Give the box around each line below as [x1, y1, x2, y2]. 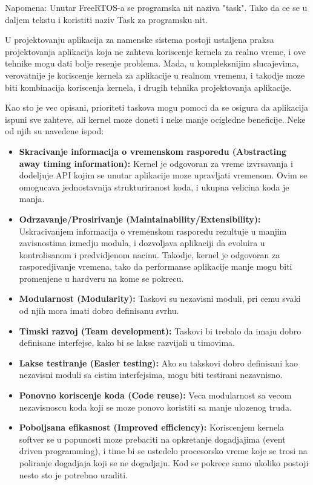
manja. [19, 192, 45, 205]
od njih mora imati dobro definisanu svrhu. [19, 304, 179, 317]
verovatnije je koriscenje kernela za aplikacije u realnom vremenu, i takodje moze [5, 68, 305, 81]
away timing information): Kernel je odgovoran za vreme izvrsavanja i [19, 157, 293, 169]
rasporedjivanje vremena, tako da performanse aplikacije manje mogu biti [19, 260, 292, 273]
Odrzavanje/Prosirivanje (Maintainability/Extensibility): [19, 212, 261, 225]
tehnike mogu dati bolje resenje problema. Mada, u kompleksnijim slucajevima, [5, 57, 299, 70]
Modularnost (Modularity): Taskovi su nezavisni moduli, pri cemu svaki [19, 292, 301, 305]
